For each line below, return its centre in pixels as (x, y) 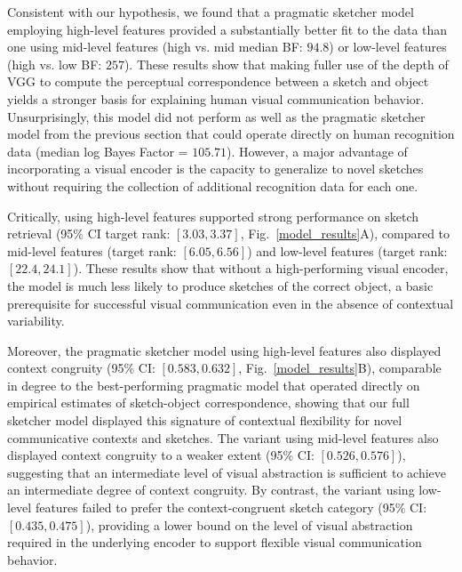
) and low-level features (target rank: (347, 250)
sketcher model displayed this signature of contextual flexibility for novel (205, 420)
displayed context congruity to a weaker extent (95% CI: (161, 455)
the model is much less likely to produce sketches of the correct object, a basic (220, 285)
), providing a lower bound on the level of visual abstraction (249, 524)
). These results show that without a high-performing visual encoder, (261, 268)
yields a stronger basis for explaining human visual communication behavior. (216, 98)
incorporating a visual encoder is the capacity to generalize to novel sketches (215, 169)
